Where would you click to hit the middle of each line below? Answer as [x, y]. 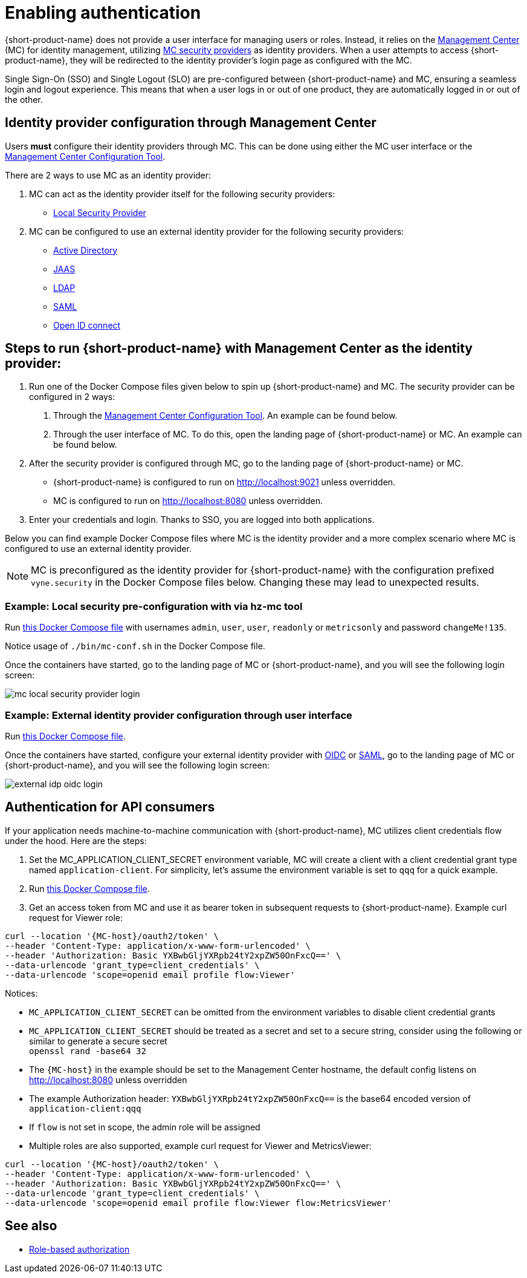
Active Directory [86, 250]
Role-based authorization [79, 1249]
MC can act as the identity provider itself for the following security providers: [182, 194]
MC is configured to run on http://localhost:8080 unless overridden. [188, 501]
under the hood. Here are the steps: [76, 841]
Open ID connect [87, 325]
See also [31, 1226]
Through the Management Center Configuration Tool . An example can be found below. [225, 416]
